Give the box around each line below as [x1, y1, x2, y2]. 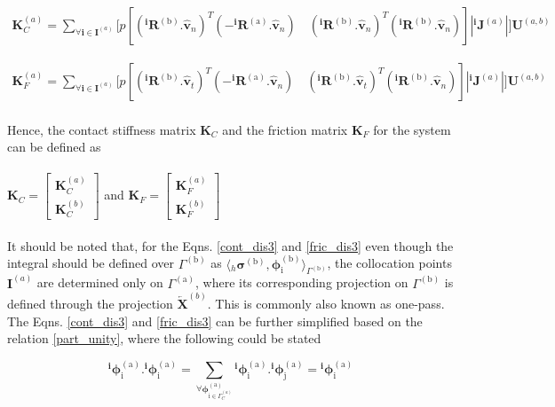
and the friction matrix [222, 120, 348, 138]
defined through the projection [7, 294, 173, 313]
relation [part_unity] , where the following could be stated [7, 329, 321, 348]
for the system [373, 120, 451, 138]
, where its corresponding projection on [195, 273, 408, 292]
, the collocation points [327, 254, 452, 272]
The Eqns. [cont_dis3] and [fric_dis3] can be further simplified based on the [7, 311, 423, 330]
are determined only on [36, 273, 163, 292]
